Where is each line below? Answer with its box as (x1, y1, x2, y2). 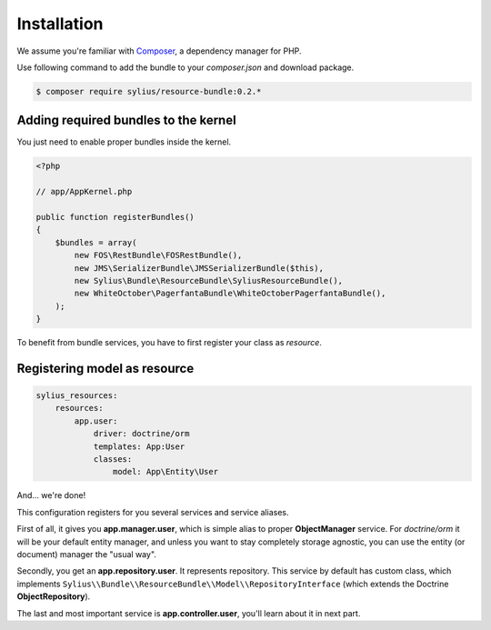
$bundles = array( (55, 237, 137, 247)
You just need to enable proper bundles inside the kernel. (16, 136, 232, 147)
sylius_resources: (35, 391, 118, 401)
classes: (93, 455, 133, 465)
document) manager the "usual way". (16, 548, 156, 559)
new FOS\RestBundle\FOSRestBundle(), (74, 250, 243, 261)
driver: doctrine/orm (93, 428, 190, 439)
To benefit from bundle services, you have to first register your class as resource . (16, 337, 323, 348)
